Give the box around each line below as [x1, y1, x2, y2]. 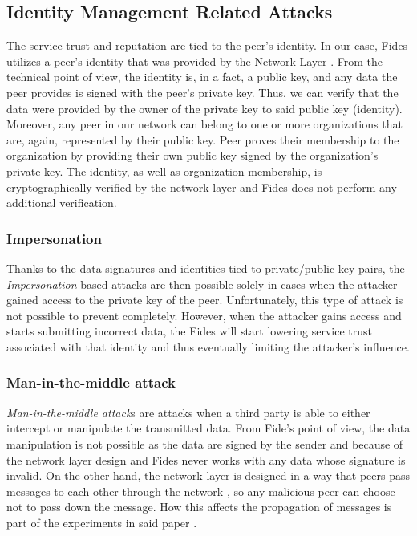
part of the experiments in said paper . [6, 514, 197, 530]
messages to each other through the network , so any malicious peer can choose [6, 482, 395, 499]
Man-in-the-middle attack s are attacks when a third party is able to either [6, 404, 370, 420]
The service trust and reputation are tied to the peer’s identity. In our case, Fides [6, 37, 408, 54]
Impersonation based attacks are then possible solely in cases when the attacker [6, 275, 398, 292]
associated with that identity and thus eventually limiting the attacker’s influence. [6, 338, 410, 355]
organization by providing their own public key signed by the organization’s [6, 147, 379, 164]
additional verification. [6, 194, 117, 211]
